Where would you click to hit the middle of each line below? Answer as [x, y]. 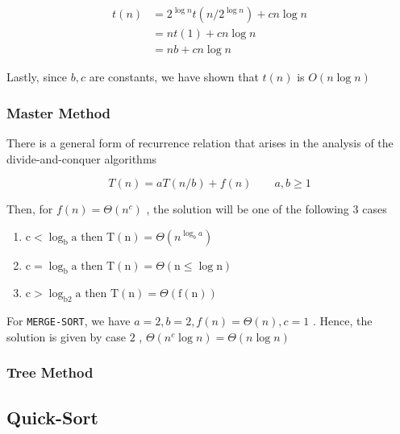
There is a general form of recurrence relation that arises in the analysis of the [200, 142]
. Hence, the [342, 321]
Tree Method [50, 372]
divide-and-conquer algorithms [82, 158]
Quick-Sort [52, 417]
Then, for [30, 209]
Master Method [59, 112]
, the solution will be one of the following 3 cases [267, 209]
